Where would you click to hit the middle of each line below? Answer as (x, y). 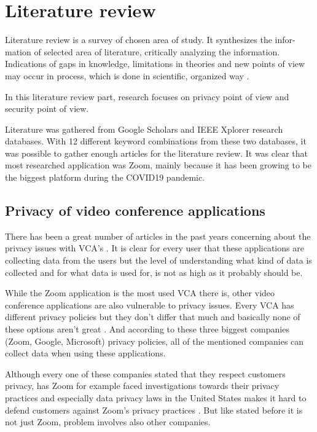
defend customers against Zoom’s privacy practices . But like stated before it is (154, 410)
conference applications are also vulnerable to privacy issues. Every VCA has (150, 304)
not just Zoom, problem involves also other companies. (108, 422)
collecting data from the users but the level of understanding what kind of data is (158, 260)
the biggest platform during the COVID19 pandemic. (105, 177)
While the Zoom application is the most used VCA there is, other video (140, 293)
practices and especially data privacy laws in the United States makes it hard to (156, 397)
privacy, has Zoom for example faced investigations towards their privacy (142, 386)
